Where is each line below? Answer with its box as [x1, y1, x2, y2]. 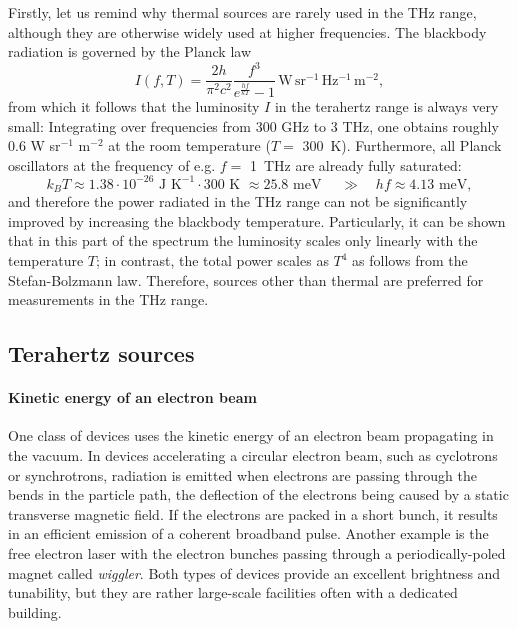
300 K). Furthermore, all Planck [302, 135, 502, 156]
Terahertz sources [8, 338, 195, 369]
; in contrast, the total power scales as [96, 250, 329, 271]
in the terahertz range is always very [274, 95, 499, 116]
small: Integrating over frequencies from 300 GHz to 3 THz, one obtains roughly [8, 115, 499, 136]
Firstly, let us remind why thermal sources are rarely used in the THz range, [8, 2, 477, 22]
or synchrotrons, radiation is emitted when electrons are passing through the [8, 464, 477, 485]
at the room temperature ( [108, 135, 271, 156]
